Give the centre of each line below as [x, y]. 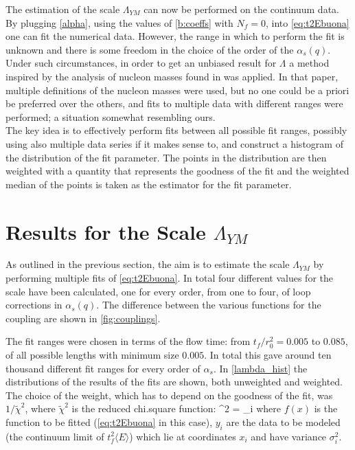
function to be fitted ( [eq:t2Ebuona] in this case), [109, 421]
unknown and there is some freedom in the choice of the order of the [150, 49]
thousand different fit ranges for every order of [103, 368]
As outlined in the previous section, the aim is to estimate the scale [148, 264]
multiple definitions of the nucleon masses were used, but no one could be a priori [177, 90]
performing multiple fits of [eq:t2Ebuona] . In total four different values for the [170, 278]
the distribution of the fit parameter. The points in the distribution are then [166, 157]
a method [309, 63]
